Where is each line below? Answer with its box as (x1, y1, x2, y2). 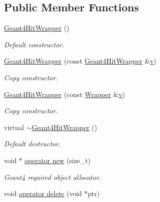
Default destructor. (4, 138, 61, 149)
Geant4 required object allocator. (4, 171, 101, 182)
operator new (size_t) (25, 155, 91, 165)
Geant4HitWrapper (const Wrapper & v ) (4, 89, 125, 99)
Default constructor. (4, 39, 64, 49)
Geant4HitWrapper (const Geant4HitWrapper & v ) (4, 56, 157, 66)
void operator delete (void (4, 188, 82, 199)
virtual (4, 122, 24, 132)
